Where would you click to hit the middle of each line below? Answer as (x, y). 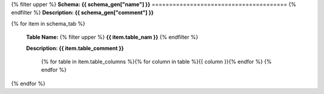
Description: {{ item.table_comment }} (75, 48)
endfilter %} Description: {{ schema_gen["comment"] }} (82, 12)
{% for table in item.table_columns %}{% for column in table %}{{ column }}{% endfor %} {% (157, 61)
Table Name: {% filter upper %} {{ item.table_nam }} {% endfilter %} (112, 37)
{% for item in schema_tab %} (48, 23)
